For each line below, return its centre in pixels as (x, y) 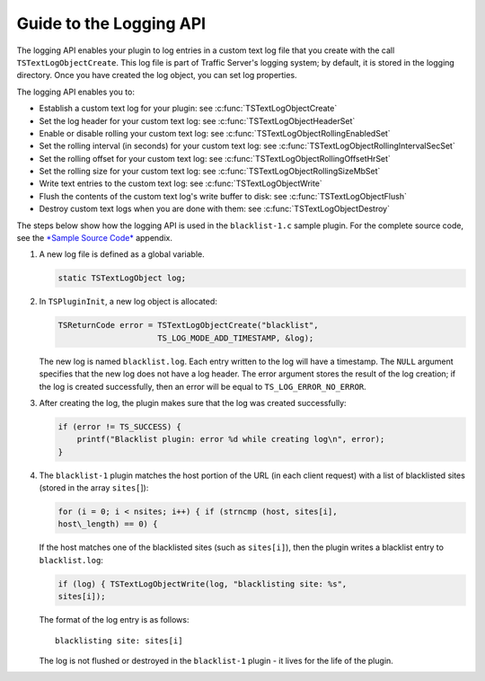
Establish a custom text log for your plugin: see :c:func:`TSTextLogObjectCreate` (188, 109)
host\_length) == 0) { (108, 524)
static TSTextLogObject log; (122, 278)
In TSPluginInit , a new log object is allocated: (128, 302)
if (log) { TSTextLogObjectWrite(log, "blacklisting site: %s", (203, 584)
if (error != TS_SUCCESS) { (119, 426)
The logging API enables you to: (75, 92)
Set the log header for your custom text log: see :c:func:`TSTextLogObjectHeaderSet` (197, 120)
